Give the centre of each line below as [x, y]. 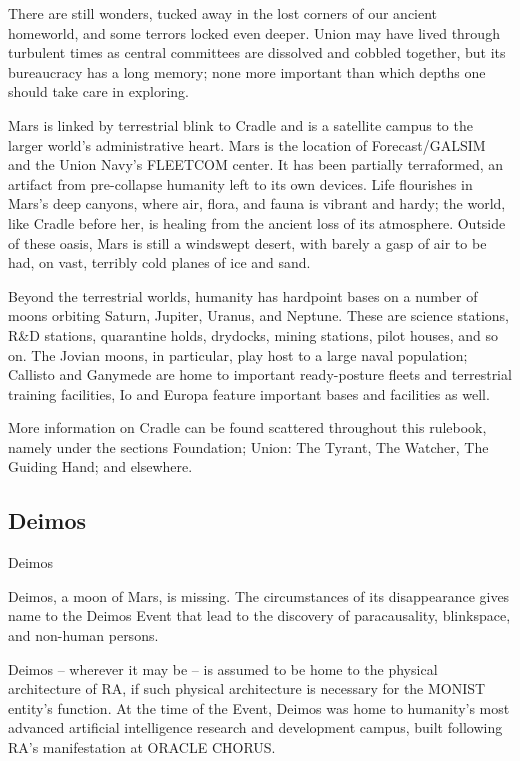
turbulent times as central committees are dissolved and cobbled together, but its [257, 52]
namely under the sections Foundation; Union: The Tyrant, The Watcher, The [248, 446]
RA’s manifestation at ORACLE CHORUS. [142, 747]
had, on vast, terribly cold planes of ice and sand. [159, 262]
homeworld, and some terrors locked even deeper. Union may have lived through [254, 32]
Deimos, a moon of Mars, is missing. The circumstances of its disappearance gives [259, 595]
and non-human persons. [83, 635]
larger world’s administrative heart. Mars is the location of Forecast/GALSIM [247, 144]
